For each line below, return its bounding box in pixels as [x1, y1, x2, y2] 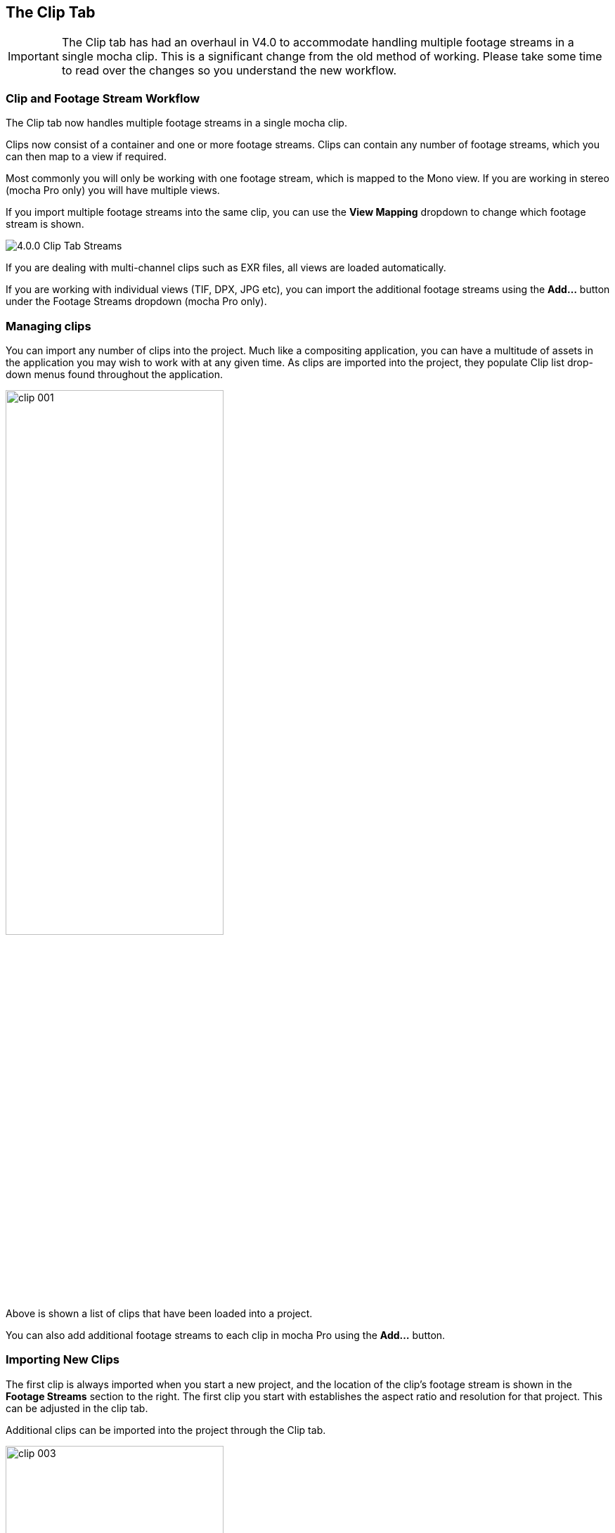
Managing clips [6, 318, 91, 333]
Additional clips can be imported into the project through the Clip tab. [6, 1423, 326, 1436]
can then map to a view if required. [6, 150, 167, 163]
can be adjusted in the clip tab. [6, 1402, 148, 1414]
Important [8, 49, 59, 64]
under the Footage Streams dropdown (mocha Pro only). [6, 295, 267, 308]
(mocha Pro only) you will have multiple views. [6, 184, 220, 197]
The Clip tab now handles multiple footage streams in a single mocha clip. [6, 117, 347, 129]
